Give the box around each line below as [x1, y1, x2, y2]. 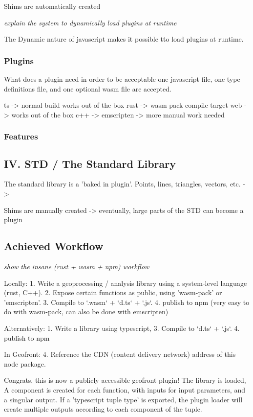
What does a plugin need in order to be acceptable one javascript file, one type [4, 74, 240, 84]
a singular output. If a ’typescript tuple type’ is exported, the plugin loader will [4, 394, 243, 404]
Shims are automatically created [4, 1, 101, 11]
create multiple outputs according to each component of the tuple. [4, 404, 202, 414]
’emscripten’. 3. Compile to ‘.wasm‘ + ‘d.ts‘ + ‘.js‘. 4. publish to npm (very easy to [4, 297, 250, 307]
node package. [4, 358, 46, 369]
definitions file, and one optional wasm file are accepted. [4, 83, 171, 93]
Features [4, 130, 38, 142]
